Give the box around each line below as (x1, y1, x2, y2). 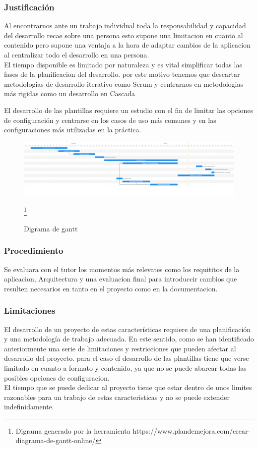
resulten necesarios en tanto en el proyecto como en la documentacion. (4, 283, 218, 293)
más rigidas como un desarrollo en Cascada (4, 88, 135, 99)
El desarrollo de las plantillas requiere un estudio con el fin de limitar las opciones (4, 105, 254, 115)
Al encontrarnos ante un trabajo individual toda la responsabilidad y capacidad (4, 20, 246, 31)
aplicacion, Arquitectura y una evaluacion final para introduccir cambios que (4, 274, 237, 284)
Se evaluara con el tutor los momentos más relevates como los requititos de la (4, 264, 240, 274)
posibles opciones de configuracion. (4, 372, 110, 383)
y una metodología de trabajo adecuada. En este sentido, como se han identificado (4, 334, 254, 344)
